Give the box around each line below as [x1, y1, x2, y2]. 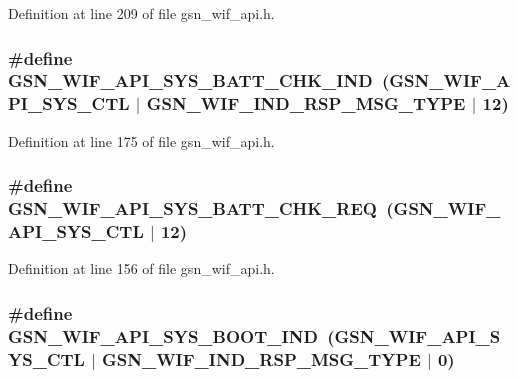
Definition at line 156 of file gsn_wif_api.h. [8, 258, 275, 279]
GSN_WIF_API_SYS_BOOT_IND [8, 323, 318, 348]
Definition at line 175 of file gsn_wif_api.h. [8, 130, 275, 151]
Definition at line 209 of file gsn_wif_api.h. [8, 3, 275, 23]
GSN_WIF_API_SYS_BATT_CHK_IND [8, 68, 373, 93]
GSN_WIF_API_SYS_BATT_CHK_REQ [8, 196, 377, 221]
